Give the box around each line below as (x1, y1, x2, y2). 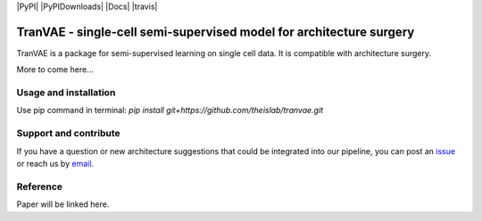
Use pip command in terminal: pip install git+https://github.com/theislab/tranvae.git (16, 105, 324, 116)
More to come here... (16, 64, 94, 75)
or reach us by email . (16, 158, 94, 168)
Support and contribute (16, 127, 120, 140)
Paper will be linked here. (16, 199, 110, 209)
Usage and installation (16, 86, 116, 99)
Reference (16, 180, 62, 192)
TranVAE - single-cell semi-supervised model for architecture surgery (16, 24, 415, 39)
